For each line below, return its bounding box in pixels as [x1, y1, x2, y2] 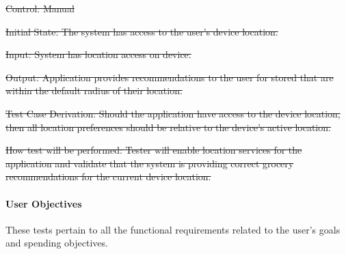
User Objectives [5, 196, 82, 210]
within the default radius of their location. [5, 83, 183, 98]
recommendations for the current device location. [5, 169, 211, 184]
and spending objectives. [5, 236, 108, 250]
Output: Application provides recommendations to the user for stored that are [5, 70, 334, 84]
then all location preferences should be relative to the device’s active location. [5, 119, 331, 134]
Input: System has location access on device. [5, 47, 191, 61]
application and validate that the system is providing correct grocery [5, 156, 294, 170]
